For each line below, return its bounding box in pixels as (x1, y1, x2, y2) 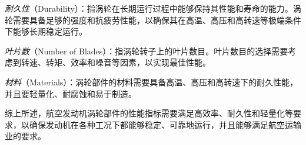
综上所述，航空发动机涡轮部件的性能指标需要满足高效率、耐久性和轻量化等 (5, 107, 293, 119)
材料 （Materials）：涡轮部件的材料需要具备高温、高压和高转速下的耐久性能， (5, 75, 298, 88)
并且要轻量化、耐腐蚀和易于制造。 (5, 87, 137, 99)
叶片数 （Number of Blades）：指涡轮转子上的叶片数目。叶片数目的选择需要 (5, 44, 288, 57)
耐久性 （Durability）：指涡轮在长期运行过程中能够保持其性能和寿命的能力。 (5, 2, 293, 14)
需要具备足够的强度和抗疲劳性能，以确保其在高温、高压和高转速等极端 (12, 13, 285, 26)
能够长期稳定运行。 (12, 25, 87, 37)
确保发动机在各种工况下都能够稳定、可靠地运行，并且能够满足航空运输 (29, 118, 301, 130)
